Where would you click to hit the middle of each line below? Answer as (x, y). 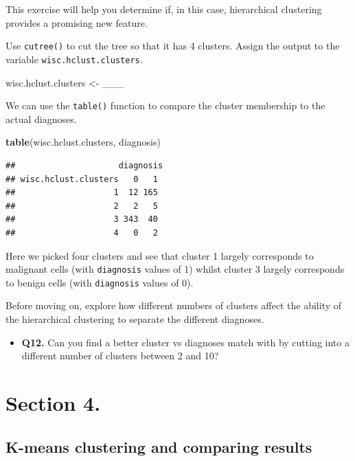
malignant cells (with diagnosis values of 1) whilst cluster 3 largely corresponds (175, 269)
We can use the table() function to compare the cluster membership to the (165, 105)
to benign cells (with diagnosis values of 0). (100, 282)
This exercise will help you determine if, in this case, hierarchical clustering (164, 9)
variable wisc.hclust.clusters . (74, 59)
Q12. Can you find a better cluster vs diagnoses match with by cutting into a (185, 342)
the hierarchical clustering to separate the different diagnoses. (135, 319)
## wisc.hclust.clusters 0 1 (82, 179)
